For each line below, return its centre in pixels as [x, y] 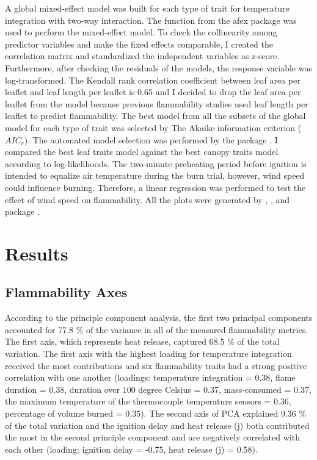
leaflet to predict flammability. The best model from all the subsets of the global [155, 116]
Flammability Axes [66, 292]
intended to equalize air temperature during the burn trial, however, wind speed [155, 175]
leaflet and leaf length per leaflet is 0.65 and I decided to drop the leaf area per [153, 92]
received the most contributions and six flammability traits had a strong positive [156, 365]
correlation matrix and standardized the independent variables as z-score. [142, 56]
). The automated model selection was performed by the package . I [151, 139]
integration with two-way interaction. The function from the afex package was [151, 20]
